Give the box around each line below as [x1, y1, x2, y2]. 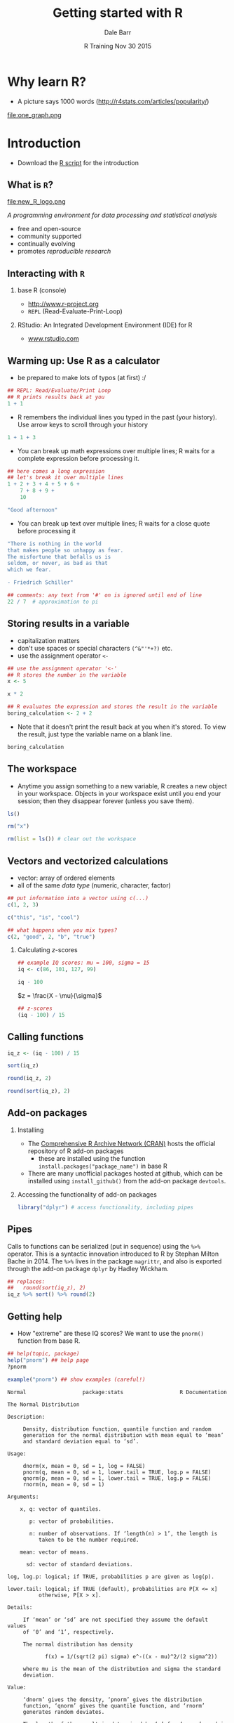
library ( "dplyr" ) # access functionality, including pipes [17, 1204, 194, 1211]
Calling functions [7, 1031, 84, 1043]
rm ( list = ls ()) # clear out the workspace [7, 836, 137, 843]
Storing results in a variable [7, 618, 130, 630]
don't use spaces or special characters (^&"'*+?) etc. [17, 644, 173, 652]
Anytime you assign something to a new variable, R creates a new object [17, 781, 228, 790]
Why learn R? [7, 74, 87, 89]
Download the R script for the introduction [17, 158, 139, 167]
